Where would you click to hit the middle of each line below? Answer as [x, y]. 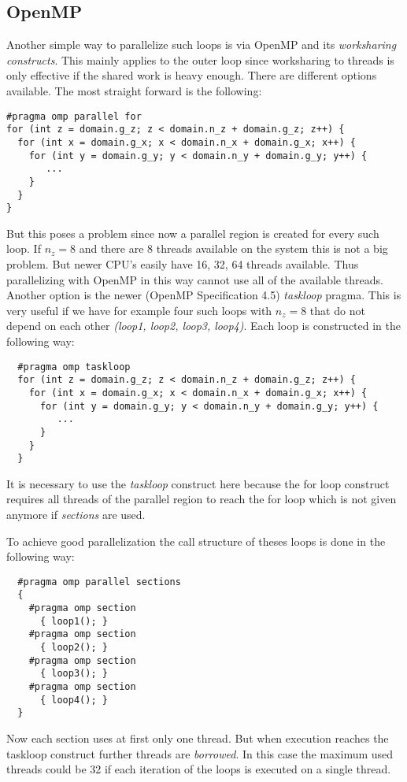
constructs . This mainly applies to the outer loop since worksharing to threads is [200, 59]
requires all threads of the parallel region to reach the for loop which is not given [202, 499]
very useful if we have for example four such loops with [139, 310]
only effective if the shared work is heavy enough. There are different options [192, 75]
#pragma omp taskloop [74, 367]
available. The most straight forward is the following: [134, 90]
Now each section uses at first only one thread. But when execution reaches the [198, 738]
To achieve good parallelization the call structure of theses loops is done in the [196, 541]
